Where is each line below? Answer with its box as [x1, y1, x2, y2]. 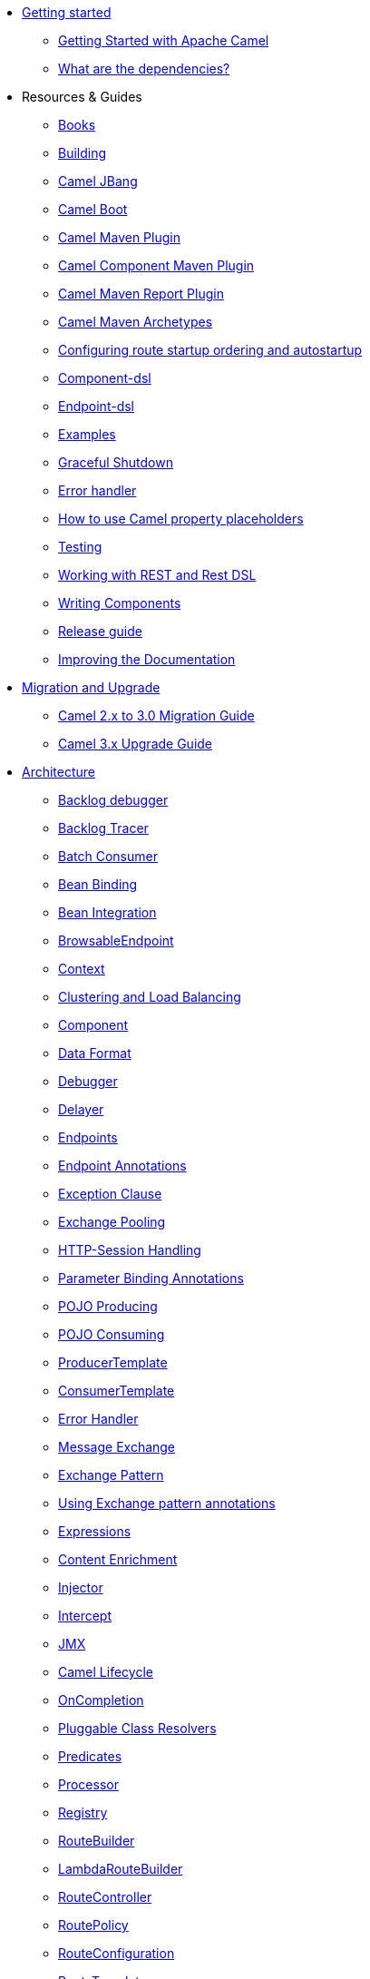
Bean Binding [58, 877, 138, 892]
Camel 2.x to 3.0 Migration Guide [58, 708, 255, 723]
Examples [58, 426, 116, 442]
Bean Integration [58, 905, 157, 920]
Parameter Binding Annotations [58, 1270, 244, 1286]
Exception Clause [58, 1186, 162, 1201]
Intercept [58, 1608, 112, 1623]
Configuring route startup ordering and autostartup [58, 342, 363, 358]
